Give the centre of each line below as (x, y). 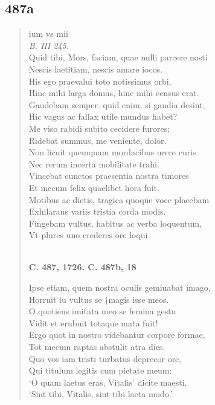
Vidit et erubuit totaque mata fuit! (93, 322)
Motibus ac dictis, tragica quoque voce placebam (119, 199)
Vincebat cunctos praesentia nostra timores (109, 176)
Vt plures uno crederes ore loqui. (89, 235)
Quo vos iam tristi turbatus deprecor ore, (105, 358)
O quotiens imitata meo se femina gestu (102, 311)
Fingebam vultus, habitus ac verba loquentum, (115, 223)
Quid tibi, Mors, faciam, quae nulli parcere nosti (118, 57)
